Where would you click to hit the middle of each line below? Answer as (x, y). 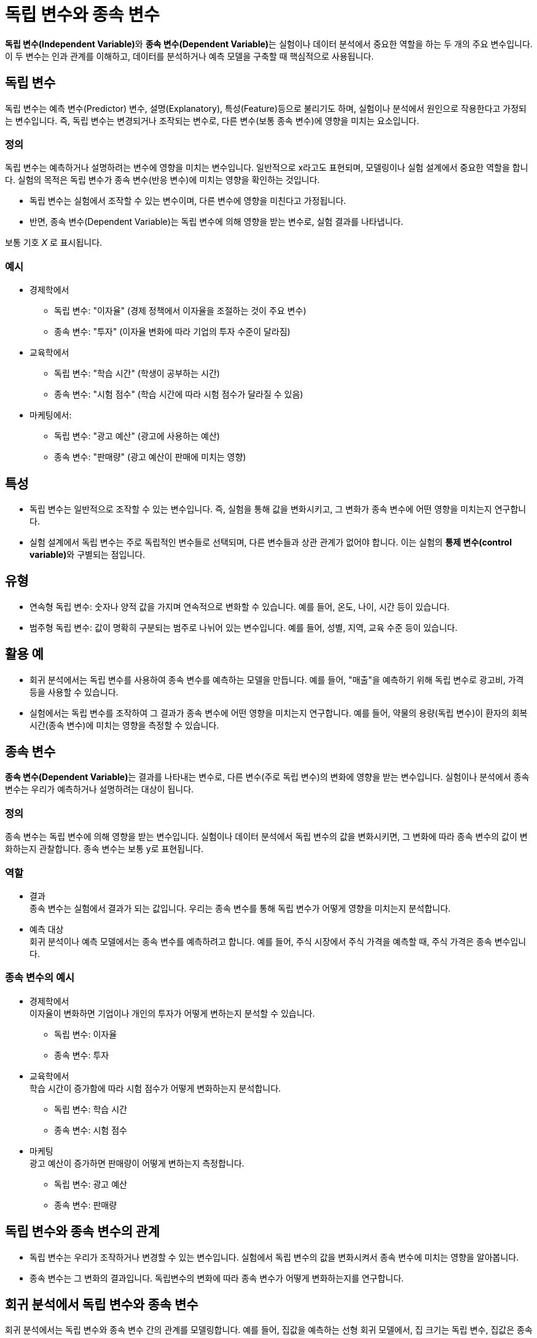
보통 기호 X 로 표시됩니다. (54, 243)
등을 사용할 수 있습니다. (74, 692)
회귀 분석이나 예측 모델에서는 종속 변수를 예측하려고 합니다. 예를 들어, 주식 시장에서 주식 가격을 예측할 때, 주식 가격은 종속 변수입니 (278, 941)
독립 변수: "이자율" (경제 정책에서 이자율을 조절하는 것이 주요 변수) (180, 311)
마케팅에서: (51, 415)
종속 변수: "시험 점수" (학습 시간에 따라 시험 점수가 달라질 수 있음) (179, 394)
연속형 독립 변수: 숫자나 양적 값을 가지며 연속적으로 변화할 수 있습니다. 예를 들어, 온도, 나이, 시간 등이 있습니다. (240, 606)
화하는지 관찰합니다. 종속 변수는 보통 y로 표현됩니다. (104, 849)
